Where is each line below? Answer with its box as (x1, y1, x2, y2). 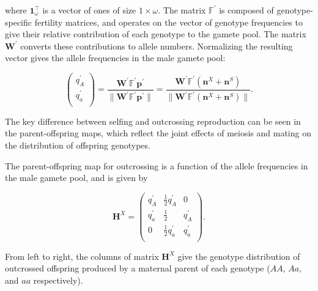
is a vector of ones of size (42, 4, 136, 16)
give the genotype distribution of (177, 249, 300, 262)
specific (5, 15, 32, 28)
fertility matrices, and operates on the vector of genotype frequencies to (34, 15, 303, 28)
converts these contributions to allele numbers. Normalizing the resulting (20, 39, 293, 52)
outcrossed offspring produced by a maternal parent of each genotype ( (5, 262, 270, 274)
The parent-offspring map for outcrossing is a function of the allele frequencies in (5, 159, 308, 172)
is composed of (219, 4, 274, 16)
